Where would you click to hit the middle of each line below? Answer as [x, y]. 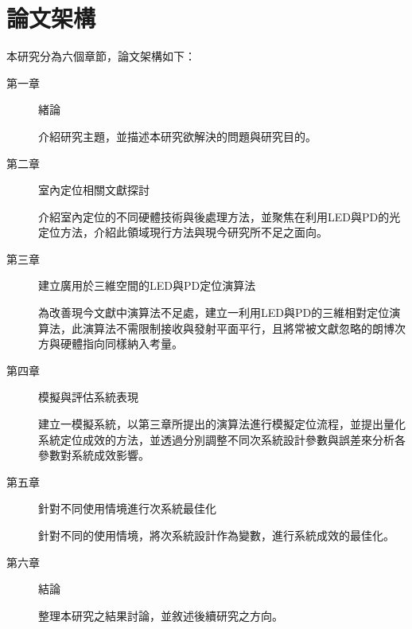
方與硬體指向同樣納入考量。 [111, 344]
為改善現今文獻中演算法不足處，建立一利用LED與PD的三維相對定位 [214, 313]
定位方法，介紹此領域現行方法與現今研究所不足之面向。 [183, 232]
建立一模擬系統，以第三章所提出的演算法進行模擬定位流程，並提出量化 [222, 424]
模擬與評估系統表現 [88, 397]
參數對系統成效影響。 [94, 455]
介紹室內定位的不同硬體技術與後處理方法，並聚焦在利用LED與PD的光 [220, 216]
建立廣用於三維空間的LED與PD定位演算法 [147, 285]
